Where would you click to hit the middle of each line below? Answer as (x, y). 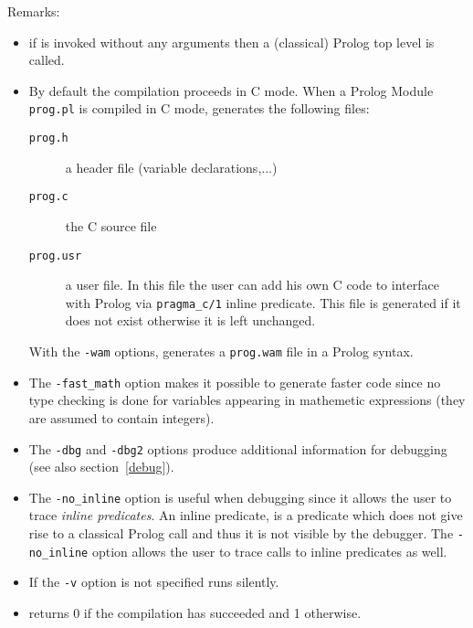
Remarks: (34, 11)
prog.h (48, 138)
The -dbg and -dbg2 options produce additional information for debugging (238, 448)
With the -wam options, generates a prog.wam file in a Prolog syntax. (221, 351)
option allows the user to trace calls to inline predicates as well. (269, 551)
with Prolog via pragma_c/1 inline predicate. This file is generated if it (263, 302)
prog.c (48, 197)
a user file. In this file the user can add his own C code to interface (252, 285)
